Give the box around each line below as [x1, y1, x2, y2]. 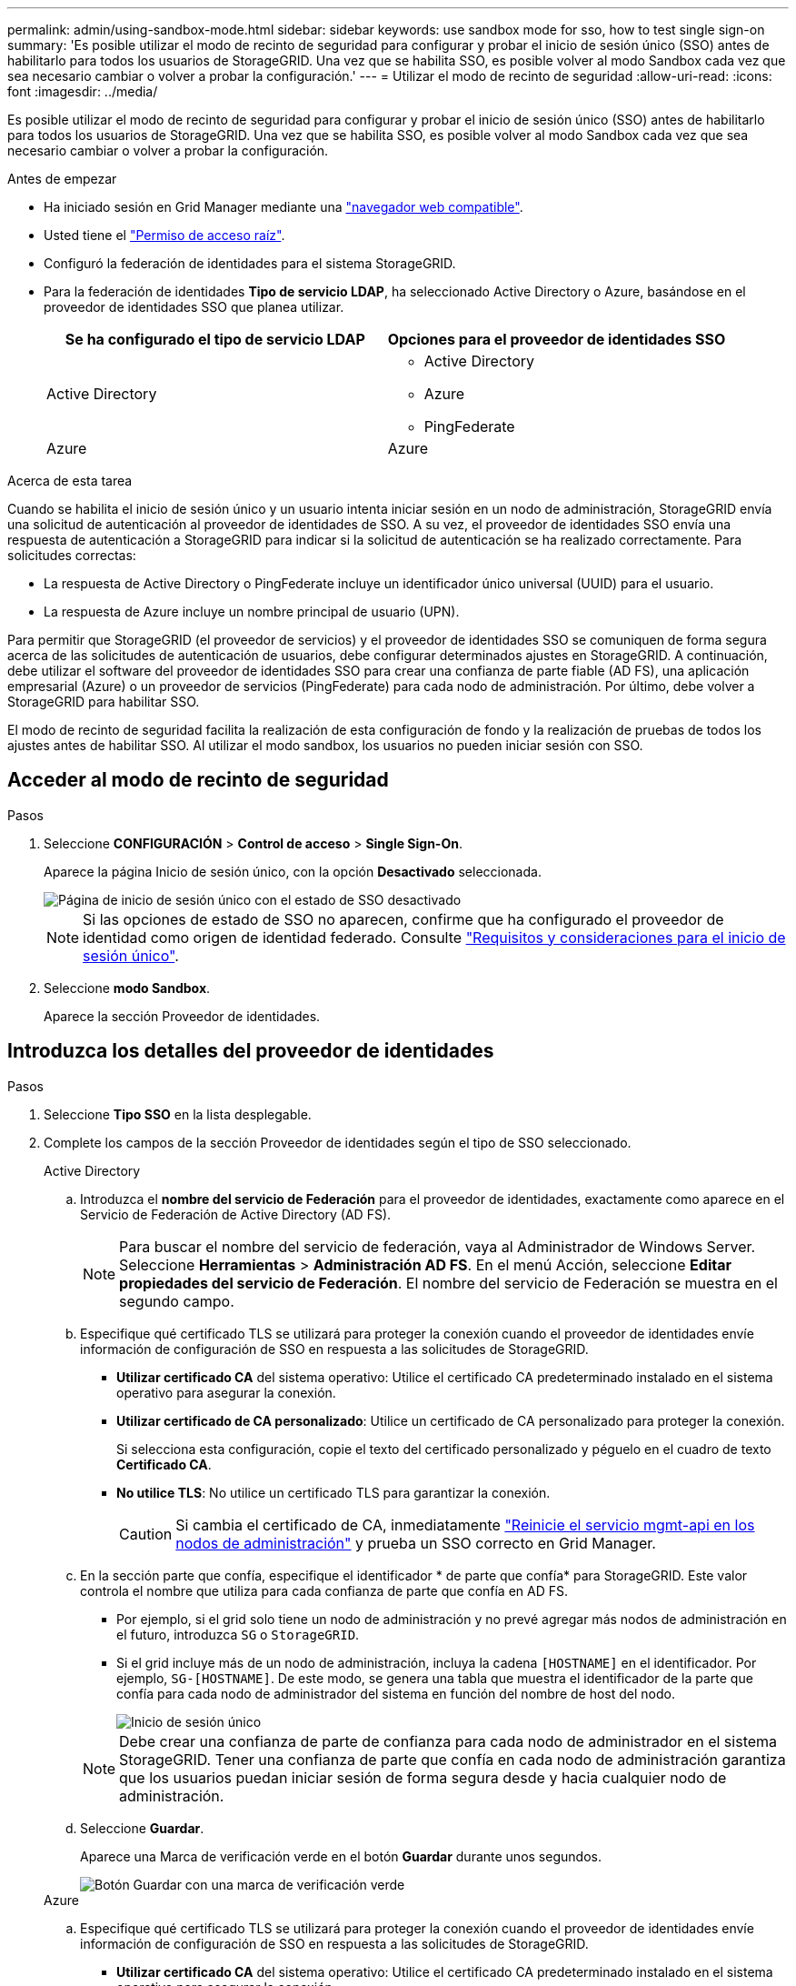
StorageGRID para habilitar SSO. [7, 694, 200, 709]
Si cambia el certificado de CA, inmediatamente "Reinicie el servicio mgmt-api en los [175, 1515, 755, 1534]
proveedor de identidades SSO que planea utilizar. [44, 299, 344, 315]
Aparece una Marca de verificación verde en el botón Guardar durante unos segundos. [80, 1848, 602, 1864]
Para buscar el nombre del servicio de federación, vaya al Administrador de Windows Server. [119, 1237, 756, 1256]
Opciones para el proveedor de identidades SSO [387, 330, 726, 348]
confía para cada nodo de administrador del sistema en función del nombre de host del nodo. [116, 1685, 675, 1701]
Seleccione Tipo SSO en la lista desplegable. [44, 1106, 312, 1122]
